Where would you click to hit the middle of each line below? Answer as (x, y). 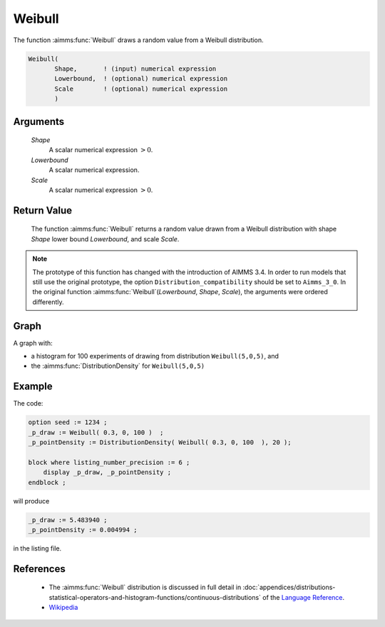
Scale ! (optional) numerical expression (141, 89)
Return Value (43, 210)
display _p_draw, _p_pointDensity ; (107, 472)
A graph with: (33, 343)
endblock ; (47, 482)
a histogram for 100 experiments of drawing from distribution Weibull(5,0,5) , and (155, 356)
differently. (48, 302)
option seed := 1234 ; (68, 422)
